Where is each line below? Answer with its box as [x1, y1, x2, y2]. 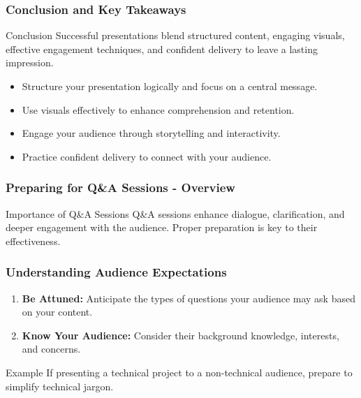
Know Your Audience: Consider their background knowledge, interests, [22, 327, 339, 342]
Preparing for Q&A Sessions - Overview [6, 179, 235, 196]
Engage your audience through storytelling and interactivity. [22, 126, 281, 140]
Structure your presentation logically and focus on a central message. [22, 79, 318, 93]
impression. [6, 55, 54, 70]
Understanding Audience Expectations [6, 263, 227, 281]
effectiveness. [6, 233, 61, 248]
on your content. [22, 304, 93, 319]
